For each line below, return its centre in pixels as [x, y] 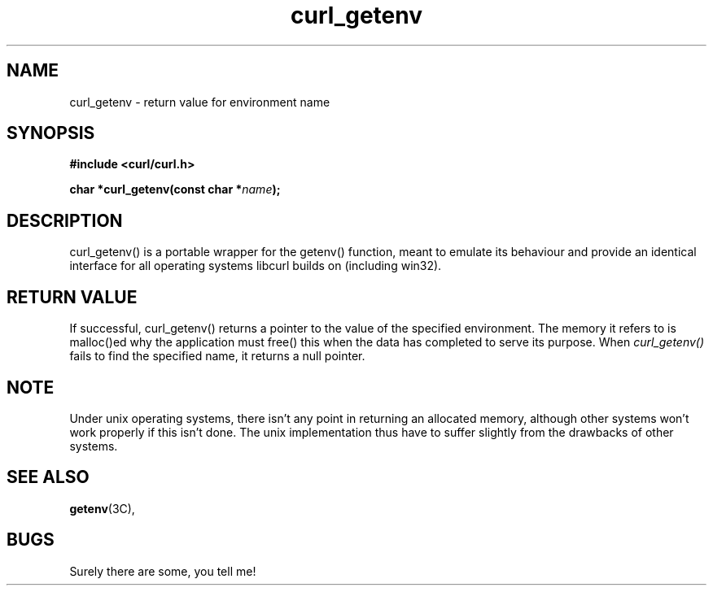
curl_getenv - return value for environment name [200, 102]
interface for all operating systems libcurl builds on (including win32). [256, 266]
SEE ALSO [48, 477]
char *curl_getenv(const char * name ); [175, 189]
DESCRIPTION [65, 220]
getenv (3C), [102, 508]
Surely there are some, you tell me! [163, 571]
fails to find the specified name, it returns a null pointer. [217, 356]
